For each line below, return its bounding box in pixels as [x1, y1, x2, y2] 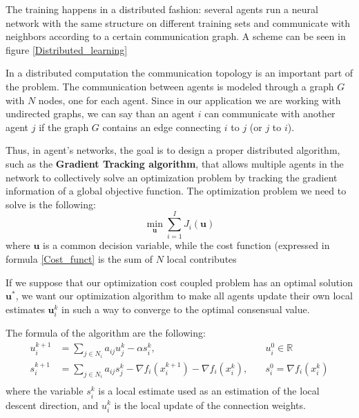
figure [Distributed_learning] [6, 42, 128, 57]
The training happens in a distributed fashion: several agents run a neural [6, 2, 318, 16]
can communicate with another [204, 106, 336, 121]
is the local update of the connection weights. [114, 397, 306, 412]
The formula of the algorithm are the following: [6, 325, 206, 339]
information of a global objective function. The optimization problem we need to [6, 183, 347, 198]
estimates [6, 301, 45, 316]
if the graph [39, 119, 89, 134]
